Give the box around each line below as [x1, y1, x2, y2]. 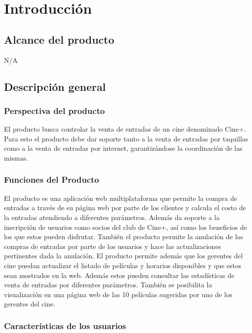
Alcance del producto [4, 31, 115, 47]
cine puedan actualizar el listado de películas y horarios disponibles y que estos [4, 260, 242, 270]
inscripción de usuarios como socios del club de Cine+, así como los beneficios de [4, 222, 247, 232]
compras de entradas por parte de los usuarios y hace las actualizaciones [4, 241, 221, 251]
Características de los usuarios [4, 319, 126, 332]
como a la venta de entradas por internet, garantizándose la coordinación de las [4, 143, 243, 153]
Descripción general [4, 79, 106, 94]
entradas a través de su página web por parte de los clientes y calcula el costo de [4, 202, 246, 213]
